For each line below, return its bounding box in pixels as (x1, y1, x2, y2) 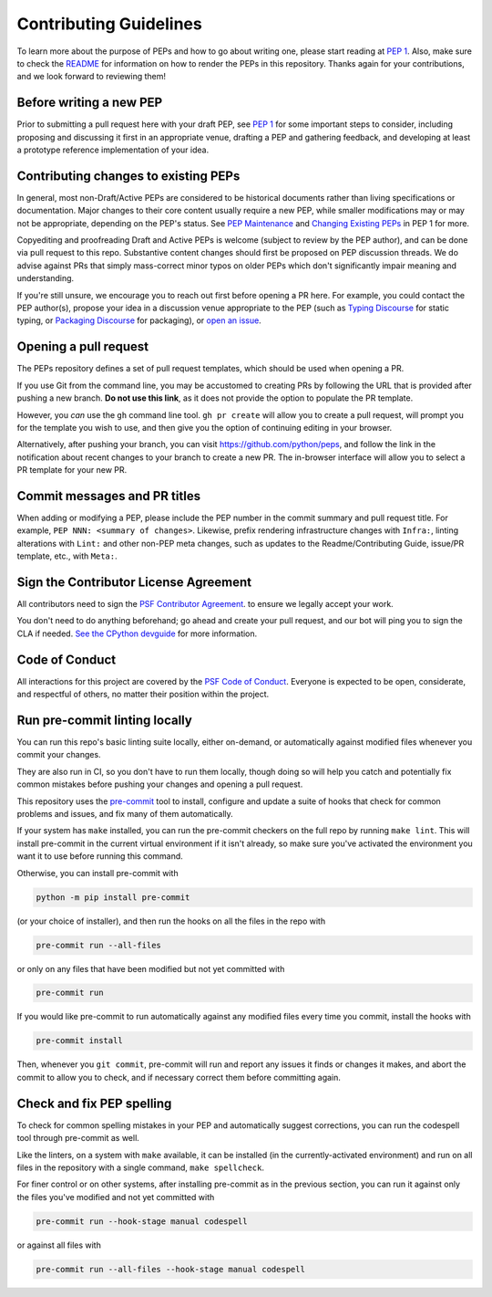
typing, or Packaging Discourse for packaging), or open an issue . (16, 315, 261, 326)
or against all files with (16, 1239, 102, 1250)
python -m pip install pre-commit (36, 892, 190, 903)
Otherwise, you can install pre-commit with (16, 867, 179, 878)
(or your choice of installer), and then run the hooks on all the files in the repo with (16, 915, 326, 926)
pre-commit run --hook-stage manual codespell (36, 1216, 248, 1227)
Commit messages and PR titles (16, 488, 200, 504)
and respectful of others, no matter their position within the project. (16, 689, 270, 700)
